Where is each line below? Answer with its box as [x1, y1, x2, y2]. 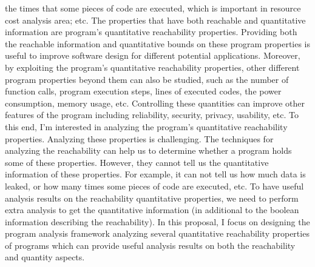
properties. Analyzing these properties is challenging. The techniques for [5, 132, 274, 145]
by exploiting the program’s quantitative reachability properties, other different [5, 61, 300, 73]
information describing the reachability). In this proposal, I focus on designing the [5, 215, 310, 228]
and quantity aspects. [5, 251, 85, 263]
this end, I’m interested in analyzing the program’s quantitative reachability [5, 120, 288, 133]
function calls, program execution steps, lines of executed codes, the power [5, 85, 282, 97]
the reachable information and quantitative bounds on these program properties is [5, 37, 311, 50]
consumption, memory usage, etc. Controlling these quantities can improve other [5, 96, 305, 109]
